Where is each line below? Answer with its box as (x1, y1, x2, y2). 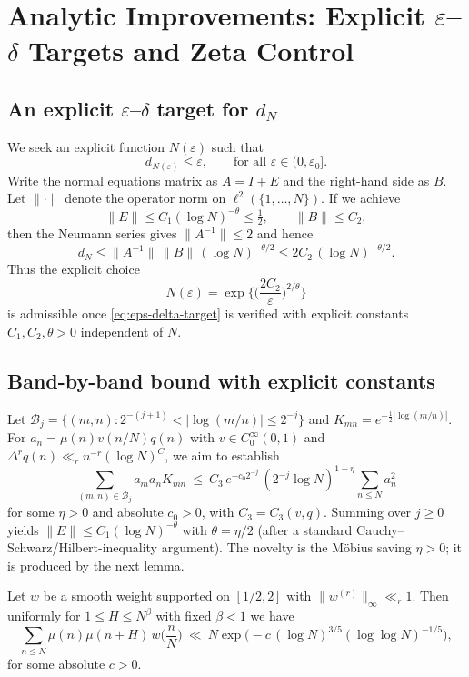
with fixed (155, 606, 212, 625)
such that (211, 136, 264, 156)
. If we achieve (321, 188, 401, 207)
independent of (80, 321, 164, 340)
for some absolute (7, 653, 105, 672)
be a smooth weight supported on (43, 586, 230, 605)
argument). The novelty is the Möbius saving (161, 538, 412, 557)
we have (250, 606, 294, 625)
